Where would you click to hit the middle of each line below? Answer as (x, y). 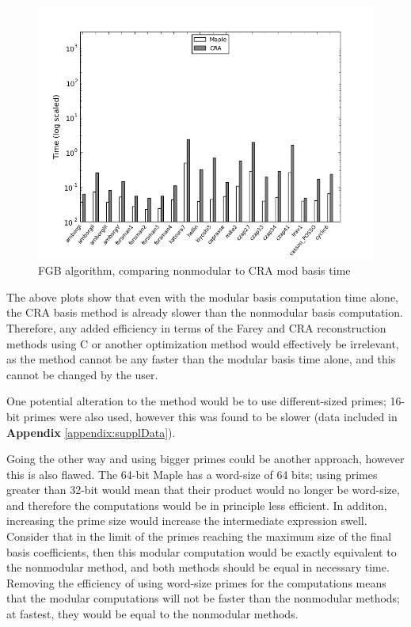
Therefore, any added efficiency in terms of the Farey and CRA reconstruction (196, 327)
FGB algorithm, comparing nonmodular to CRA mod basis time (194, 270)
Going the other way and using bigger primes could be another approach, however (205, 459)
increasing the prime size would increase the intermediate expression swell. (187, 521)
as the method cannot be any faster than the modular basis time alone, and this (201, 359)
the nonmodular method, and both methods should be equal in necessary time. (198, 567)
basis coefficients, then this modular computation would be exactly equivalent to (202, 551)
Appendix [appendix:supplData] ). (91, 432)
